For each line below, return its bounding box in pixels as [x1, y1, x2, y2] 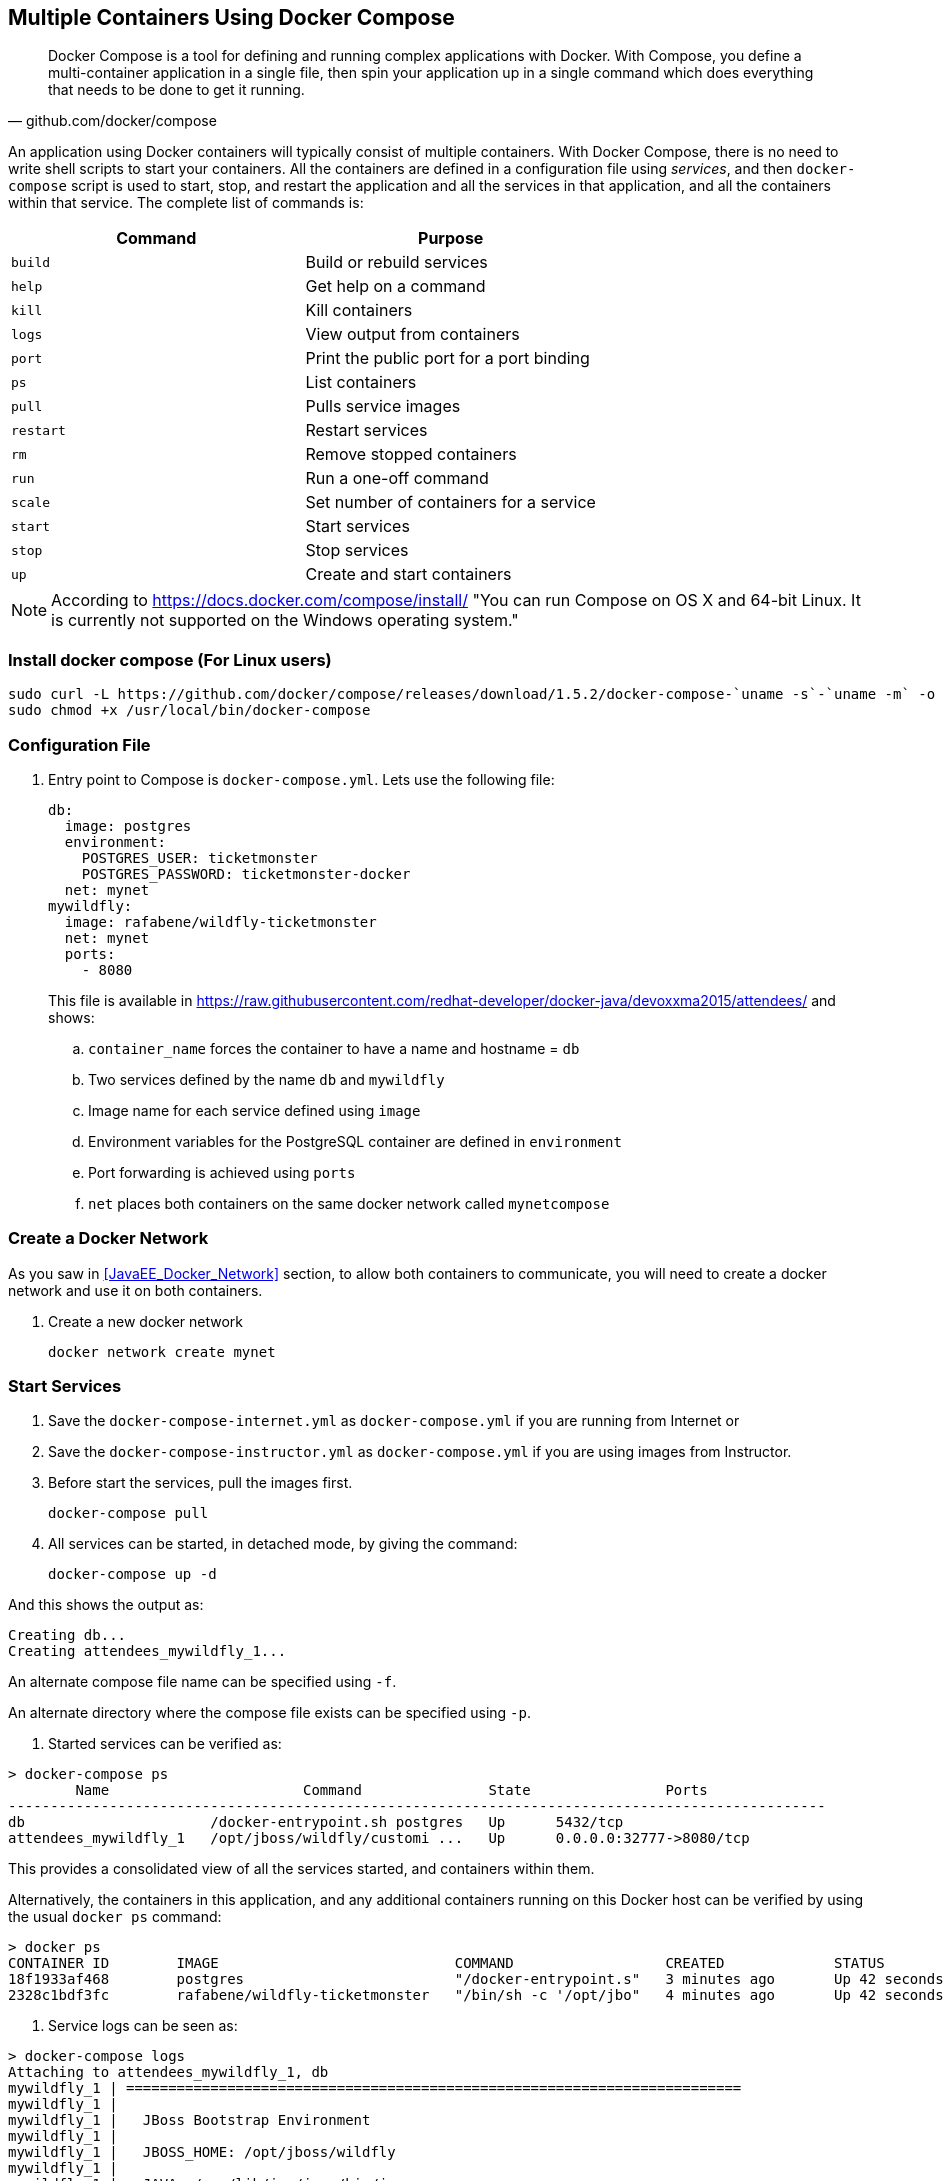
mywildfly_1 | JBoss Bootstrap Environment [8, 2112, 371, 2129]
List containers [305, 372, 417, 393]
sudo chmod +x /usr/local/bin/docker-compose [8, 702, 371, 719]
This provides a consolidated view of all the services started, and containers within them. [8, 1860, 595, 1878]
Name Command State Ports [75, 1782, 708, 1799]
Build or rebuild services [305, 252, 488, 273]
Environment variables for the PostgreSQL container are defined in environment [88, 1132, 622, 1150]
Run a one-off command [305, 468, 489, 489]
